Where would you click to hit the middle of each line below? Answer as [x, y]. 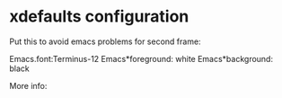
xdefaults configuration [99, 17]
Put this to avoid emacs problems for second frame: [105, 41]
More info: [28, 85]
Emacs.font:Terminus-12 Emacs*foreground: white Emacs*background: [141, 58]
